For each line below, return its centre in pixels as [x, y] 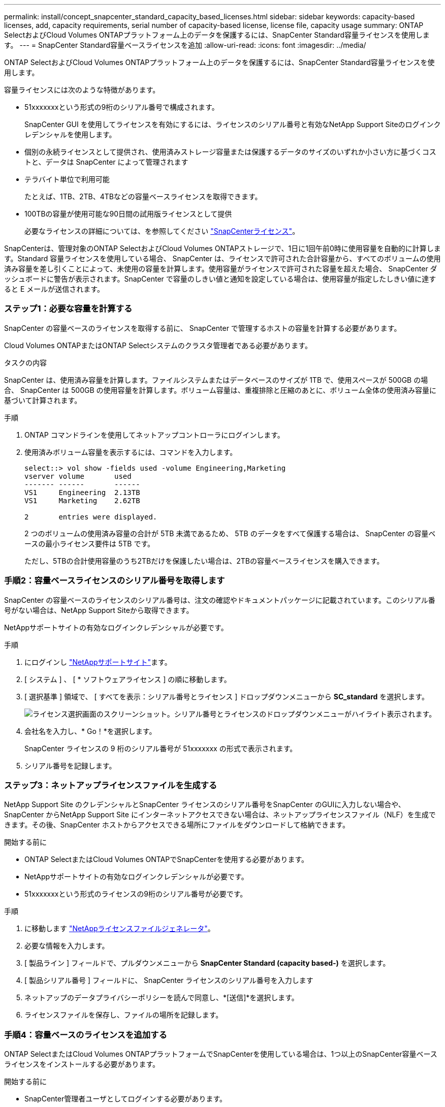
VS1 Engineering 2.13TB [82, 492]
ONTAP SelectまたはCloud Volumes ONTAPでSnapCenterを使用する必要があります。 [167, 859]
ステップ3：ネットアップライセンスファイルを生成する [111, 785]
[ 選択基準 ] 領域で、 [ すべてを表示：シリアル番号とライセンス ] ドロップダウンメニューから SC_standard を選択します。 [227, 696]
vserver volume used [78, 476]
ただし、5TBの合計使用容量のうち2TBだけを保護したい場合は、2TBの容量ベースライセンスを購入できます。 [204, 561]
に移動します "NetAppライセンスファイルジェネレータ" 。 [120, 929]
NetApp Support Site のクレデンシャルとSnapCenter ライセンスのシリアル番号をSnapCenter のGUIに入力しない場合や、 [205, 805]
